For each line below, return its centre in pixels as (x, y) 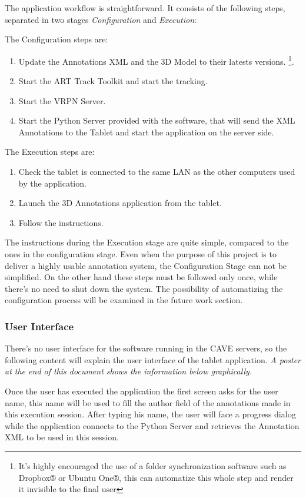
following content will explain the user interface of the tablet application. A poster (153, 359)
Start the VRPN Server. (62, 100)
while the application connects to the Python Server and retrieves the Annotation (152, 425)
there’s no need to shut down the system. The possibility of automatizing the (144, 288)
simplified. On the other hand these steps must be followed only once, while (141, 277)
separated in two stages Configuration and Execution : (101, 19)
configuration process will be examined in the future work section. (124, 300)
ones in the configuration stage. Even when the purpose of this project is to (141, 253)
